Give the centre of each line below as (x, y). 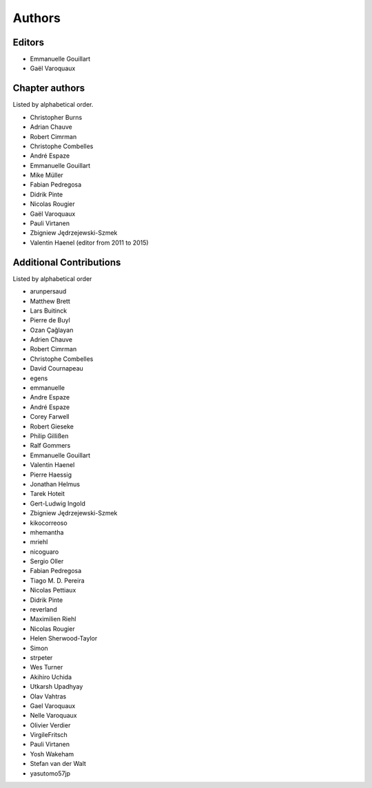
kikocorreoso (49, 523)
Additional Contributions (67, 262)
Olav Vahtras (48, 696)
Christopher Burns (56, 117)
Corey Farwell (50, 417)
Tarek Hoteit (48, 494)
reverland (44, 610)
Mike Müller (46, 175)
